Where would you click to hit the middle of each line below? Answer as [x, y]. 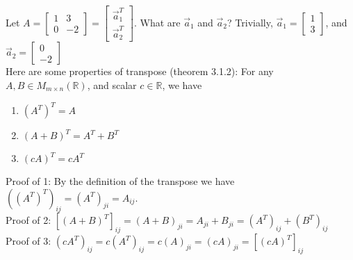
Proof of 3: [28, 241]
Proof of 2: [28, 220]
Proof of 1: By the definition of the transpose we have [120, 181]
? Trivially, [250, 22]
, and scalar [112, 85]
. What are [157, 22]
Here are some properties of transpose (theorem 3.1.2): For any [140, 71]
